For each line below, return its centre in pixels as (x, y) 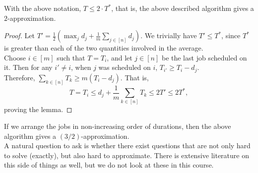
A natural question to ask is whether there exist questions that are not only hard (127, 145)
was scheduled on (125, 67)
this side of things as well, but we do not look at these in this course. (109, 165)
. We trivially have (169, 35)
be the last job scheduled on (204, 57)
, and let (120, 57)
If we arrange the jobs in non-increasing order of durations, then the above (118, 126)
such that (71, 57)
